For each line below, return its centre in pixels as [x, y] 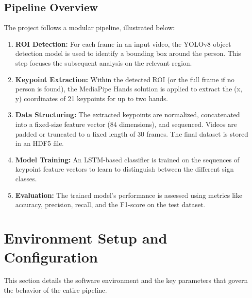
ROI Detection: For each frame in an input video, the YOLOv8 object [123, 44]
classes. [26, 178]
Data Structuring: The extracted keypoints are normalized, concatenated [128, 114]
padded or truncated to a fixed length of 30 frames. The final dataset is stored [132, 133]
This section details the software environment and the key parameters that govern [126, 280]
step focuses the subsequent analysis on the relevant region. [104, 62]
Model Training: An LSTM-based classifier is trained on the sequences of [127, 159]
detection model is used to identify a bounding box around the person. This [128, 53]
